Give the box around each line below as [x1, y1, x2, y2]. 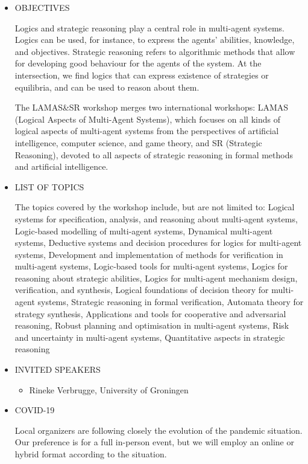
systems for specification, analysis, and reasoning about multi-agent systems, [14, 212, 298, 225]
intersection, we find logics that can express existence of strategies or [14, 68, 269, 81]
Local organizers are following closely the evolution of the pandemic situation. [14, 424, 303, 436]
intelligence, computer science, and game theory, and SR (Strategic [14, 136, 262, 149]
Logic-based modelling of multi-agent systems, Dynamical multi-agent [14, 224, 273, 237]
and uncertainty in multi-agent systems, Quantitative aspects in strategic [14, 330, 285, 343]
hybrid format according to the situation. [14, 448, 167, 460]
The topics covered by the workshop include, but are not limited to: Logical [14, 201, 295, 213]
